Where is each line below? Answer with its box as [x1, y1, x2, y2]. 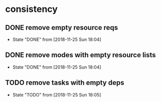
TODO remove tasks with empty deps [5, 79, 124, 87]
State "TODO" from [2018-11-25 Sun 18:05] [12, 92, 101, 98]
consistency [5, 3, 58, 15]
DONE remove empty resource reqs [5, 23, 118, 32]
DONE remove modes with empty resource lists [5, 51, 156, 59]
